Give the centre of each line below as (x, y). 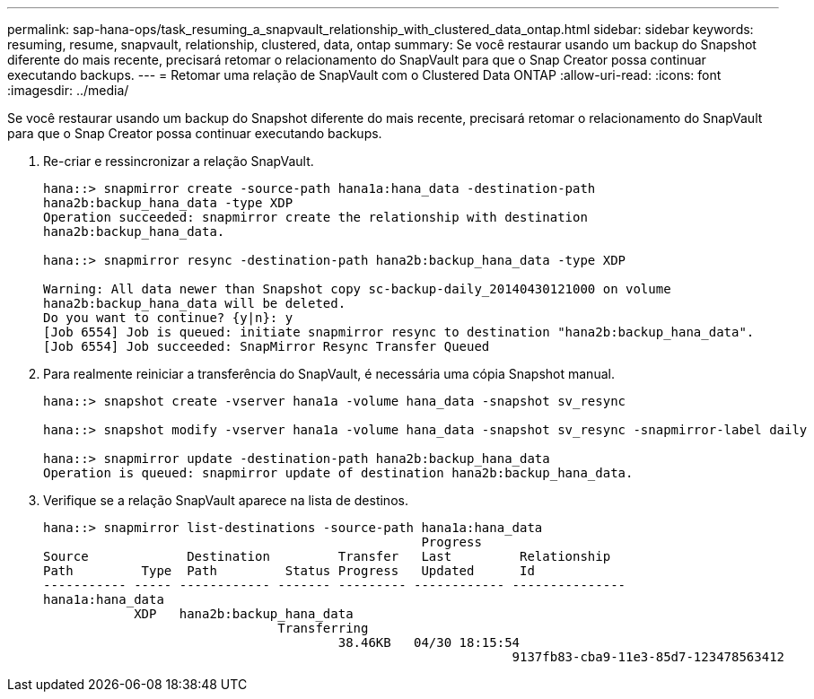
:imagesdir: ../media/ (68, 90)
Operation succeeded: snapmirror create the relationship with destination (315, 217)
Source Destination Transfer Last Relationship (327, 556)
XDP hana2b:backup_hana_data (244, 614)
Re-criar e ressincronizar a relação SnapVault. (179, 161)
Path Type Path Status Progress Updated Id (289, 571)
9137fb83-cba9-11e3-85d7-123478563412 (648, 657)
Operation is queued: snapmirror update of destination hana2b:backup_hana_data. (338, 473)
